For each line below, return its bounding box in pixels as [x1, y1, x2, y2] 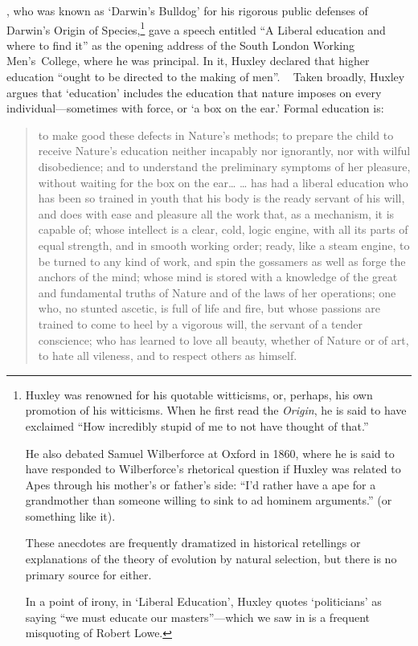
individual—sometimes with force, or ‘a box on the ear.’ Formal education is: [6, 100, 384, 117]
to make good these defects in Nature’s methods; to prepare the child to [38, 126, 394, 143]
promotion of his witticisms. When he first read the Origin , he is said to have [25, 402, 407, 419]
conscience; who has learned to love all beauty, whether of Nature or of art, [38, 331, 409, 348]
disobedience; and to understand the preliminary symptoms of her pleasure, [38, 158, 411, 174]
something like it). [25, 507, 116, 524]
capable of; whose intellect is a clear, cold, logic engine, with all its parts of [38, 221, 408, 238]
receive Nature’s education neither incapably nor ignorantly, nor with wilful [38, 142, 411, 159]
